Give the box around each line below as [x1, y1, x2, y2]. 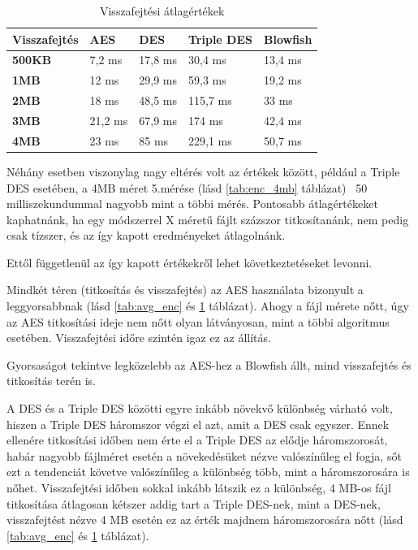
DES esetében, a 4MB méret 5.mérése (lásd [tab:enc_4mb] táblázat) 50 [6, 179, 368, 196]
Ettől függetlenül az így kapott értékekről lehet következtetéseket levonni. [6, 253, 373, 271]
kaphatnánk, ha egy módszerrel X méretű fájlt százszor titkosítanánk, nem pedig [6, 210, 409, 227]
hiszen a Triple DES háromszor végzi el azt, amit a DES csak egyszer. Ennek [6, 415, 390, 432]
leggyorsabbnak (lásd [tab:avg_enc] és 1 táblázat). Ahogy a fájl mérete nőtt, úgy [6, 297, 409, 314]
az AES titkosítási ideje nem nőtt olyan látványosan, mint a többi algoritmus [6, 313, 390, 330]
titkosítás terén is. [6, 372, 96, 389]
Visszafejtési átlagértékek [99, 2, 225, 19]
